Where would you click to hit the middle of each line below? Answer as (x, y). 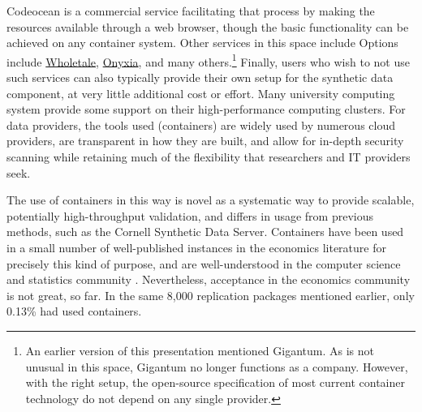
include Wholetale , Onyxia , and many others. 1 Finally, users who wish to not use (208, 60)
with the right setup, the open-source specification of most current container (215, 382)
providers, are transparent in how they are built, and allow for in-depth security (205, 141)
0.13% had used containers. (74, 311)
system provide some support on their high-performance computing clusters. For (206, 109)
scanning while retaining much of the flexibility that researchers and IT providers (209, 157)
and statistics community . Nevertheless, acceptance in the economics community (209, 279)
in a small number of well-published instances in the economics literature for (196, 247)
